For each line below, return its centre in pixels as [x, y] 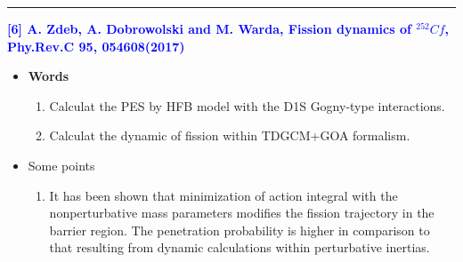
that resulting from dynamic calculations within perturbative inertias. [240, 247]
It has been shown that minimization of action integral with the [223, 195]
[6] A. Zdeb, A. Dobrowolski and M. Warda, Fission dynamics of [209, 28]
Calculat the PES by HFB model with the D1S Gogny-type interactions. [247, 105]
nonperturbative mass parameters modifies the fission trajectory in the [242, 213]
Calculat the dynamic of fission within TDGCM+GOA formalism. [230, 135]
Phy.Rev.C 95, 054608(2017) [96, 46]
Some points [61, 165]
